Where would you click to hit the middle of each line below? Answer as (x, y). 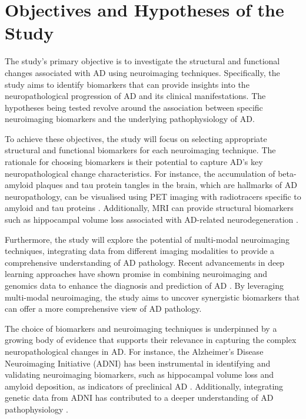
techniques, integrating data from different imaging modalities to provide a (140, 251)
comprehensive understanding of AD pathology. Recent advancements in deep (145, 262)
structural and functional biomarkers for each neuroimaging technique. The (140, 150)
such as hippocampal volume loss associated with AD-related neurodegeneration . (152, 220)
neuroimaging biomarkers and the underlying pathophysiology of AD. (130, 119)
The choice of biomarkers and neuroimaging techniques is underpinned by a (141, 328)
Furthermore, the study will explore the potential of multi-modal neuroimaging (147, 239)
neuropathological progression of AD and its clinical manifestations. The (135, 96)
